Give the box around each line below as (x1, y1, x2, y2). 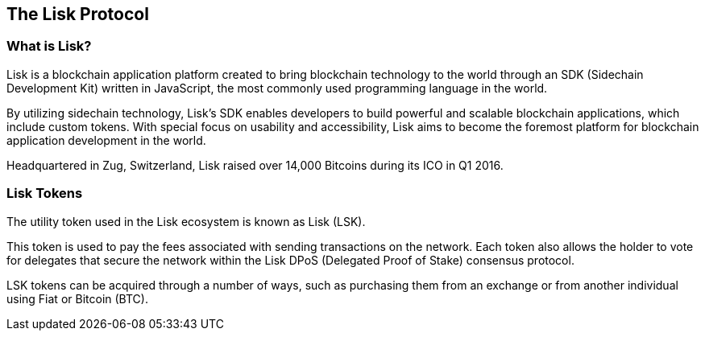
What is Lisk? (6, 38, 92, 55)
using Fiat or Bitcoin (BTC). (6, 291, 148, 306)
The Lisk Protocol (6, 4, 149, 24)
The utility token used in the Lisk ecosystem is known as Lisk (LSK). (6, 214, 366, 228)
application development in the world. (6, 133, 206, 147)
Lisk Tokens (6, 185, 83, 202)
